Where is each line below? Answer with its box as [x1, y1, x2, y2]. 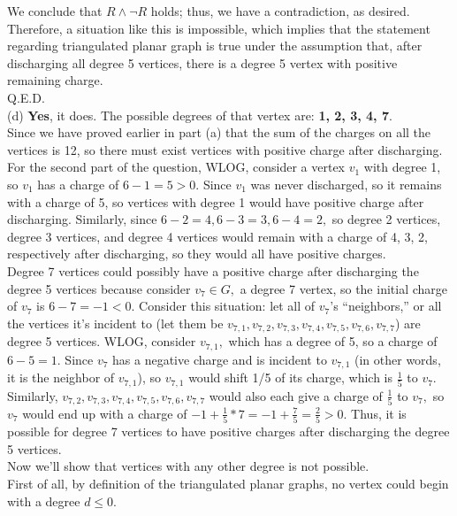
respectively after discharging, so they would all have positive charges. [7, 244, 386, 263]
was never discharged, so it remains [250, 174, 442, 193]
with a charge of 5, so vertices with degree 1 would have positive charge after [7, 192, 424, 211]
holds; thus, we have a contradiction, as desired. [150, 2, 410, 19]
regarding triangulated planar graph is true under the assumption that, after [7, 36, 423, 55]
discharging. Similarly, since [7, 210, 157, 228]
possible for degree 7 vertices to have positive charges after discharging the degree [7, 422, 450, 441]
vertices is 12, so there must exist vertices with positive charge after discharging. [7, 140, 443, 158]
